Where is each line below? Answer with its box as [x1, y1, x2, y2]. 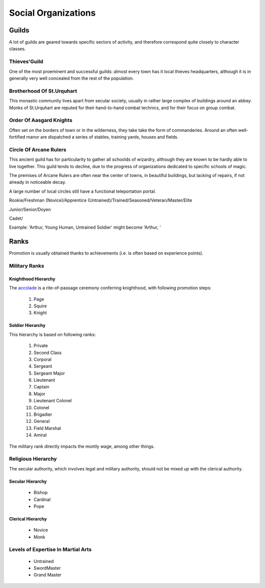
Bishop [33, 490, 48, 496]
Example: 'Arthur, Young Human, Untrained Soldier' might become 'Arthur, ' [9, 224, 161, 231]
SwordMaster [33, 565, 61, 571]
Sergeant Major [33, 370, 65, 376]
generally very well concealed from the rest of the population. [9, 75, 134, 81]
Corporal [33, 356, 52, 362]
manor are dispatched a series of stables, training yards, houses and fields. [26, 134, 179, 140]
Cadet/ [9, 215, 23, 221]
